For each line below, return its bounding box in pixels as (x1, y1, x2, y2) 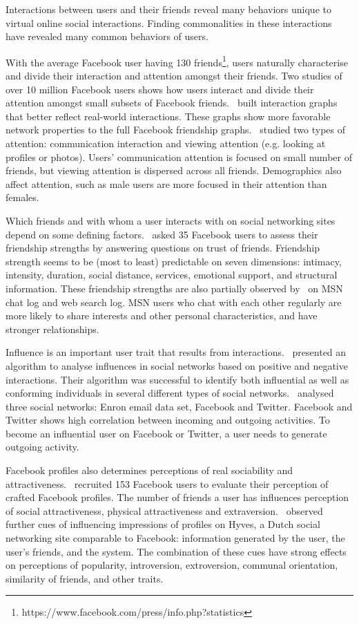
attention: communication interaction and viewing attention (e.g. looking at (6, 136, 326, 150)
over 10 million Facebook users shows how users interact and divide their (6, 82, 314, 96)
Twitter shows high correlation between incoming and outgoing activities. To (6, 413, 330, 427)
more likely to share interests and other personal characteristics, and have (6, 308, 318, 323)
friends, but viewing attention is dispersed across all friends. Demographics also (6, 163, 342, 178)
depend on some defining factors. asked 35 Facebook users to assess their (6, 227, 318, 241)
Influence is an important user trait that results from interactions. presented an (6, 345, 347, 359)
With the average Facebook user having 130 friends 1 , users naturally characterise (6, 53, 348, 69)
